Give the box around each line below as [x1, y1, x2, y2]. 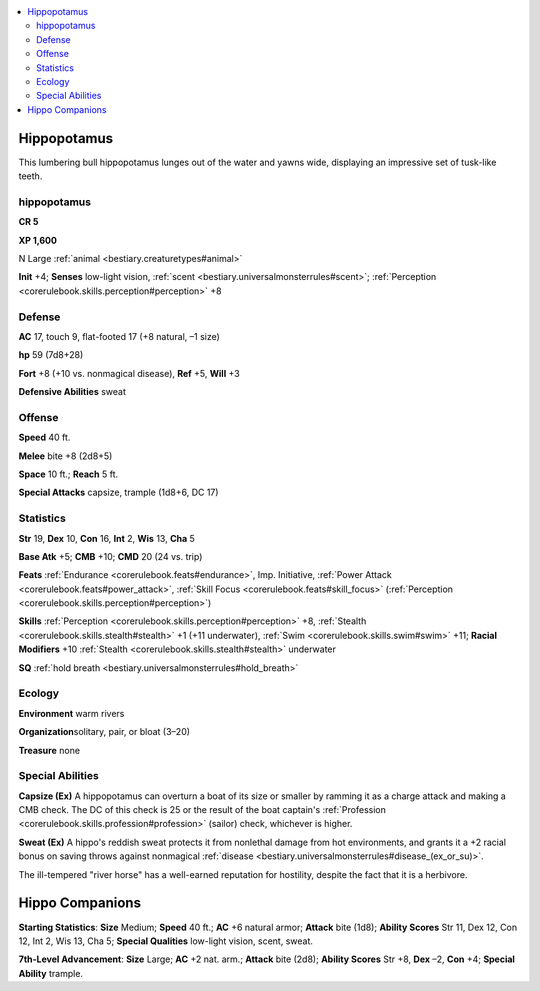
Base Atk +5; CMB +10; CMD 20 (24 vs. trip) [18, 550, 203, 562]
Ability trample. [18, 967, 84, 979]
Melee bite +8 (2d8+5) [18, 450, 113, 462]
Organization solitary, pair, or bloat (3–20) [18, 726, 190, 738]
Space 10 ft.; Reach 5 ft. [18, 468, 119, 480]
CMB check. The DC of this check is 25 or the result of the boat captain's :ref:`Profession [18, 804, 387, 816]
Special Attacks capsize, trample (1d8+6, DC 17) [18, 486, 219, 499]
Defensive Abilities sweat [18, 386, 127, 398]
